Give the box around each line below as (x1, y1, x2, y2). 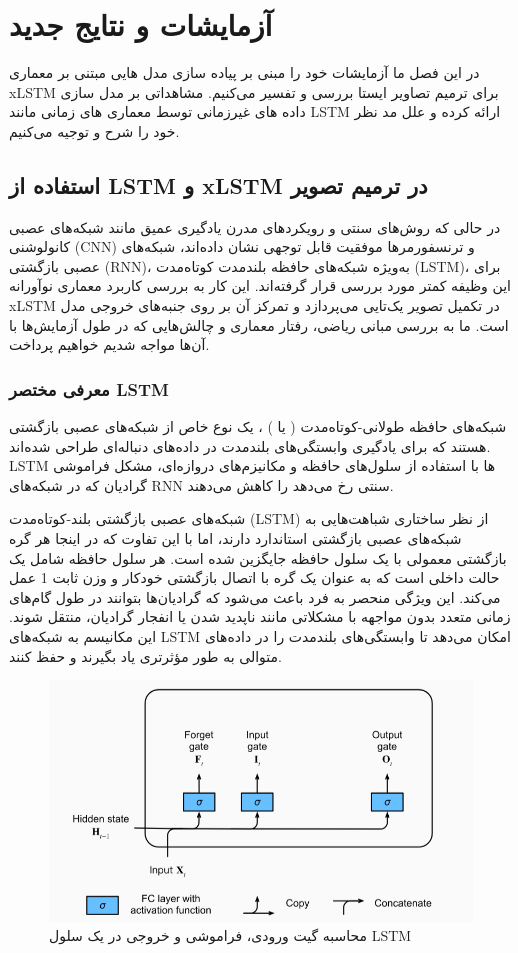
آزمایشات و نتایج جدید (9, 4, 273, 45)
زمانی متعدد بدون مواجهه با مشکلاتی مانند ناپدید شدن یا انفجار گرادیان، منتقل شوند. (9, 606, 511, 627)
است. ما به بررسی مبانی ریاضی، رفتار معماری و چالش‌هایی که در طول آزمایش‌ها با (9, 314, 509, 335)
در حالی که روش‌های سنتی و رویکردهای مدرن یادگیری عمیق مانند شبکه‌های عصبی (9, 216, 501, 237)
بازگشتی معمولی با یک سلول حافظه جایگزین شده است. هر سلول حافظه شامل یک (9, 547, 507, 568)
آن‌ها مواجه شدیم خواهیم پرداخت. (9, 334, 210, 355)
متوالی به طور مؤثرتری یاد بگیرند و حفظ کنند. (9, 645, 282, 666)
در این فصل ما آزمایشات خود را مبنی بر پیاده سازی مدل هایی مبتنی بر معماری (9, 62, 480, 83)
